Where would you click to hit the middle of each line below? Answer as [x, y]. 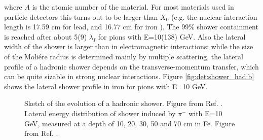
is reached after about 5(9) [46, 36]
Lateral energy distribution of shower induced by [100, 113]
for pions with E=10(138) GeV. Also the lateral [172, 36]
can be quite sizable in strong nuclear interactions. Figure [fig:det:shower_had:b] [129, 76]
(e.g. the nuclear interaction [214, 16]
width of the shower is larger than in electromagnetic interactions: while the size [129, 46]
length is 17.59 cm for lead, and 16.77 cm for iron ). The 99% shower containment [131, 27]
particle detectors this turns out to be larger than [81, 16]
